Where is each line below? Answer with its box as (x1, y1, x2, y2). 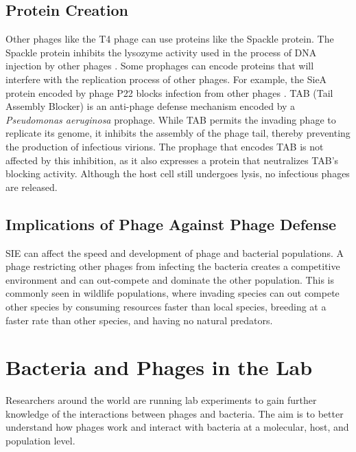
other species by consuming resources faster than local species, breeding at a (5, 299, 327, 313)
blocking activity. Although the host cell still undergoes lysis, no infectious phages (5, 166, 350, 181)
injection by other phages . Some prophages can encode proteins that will (5, 58, 314, 73)
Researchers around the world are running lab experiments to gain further (5, 393, 317, 407)
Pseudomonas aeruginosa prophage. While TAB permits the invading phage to (5, 112, 336, 126)
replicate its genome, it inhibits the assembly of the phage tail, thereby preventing (5, 126, 351, 140)
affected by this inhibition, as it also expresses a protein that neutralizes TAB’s (5, 152, 339, 167)
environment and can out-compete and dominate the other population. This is (5, 272, 334, 286)
